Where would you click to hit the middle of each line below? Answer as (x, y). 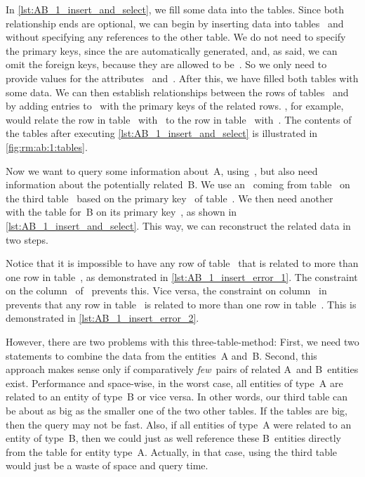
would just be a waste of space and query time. (107, 465)
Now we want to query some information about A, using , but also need (162, 170)
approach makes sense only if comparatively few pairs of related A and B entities (182, 369)
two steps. (27, 239)
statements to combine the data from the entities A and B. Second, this (161, 355)
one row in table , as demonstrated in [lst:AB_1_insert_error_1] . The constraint (182, 276)
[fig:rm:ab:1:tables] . (47, 146)
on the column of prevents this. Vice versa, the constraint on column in (166, 290)
